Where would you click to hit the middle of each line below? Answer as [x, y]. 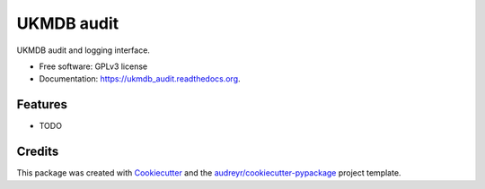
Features [42, 104]
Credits [38, 152]
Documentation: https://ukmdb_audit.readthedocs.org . [140, 79]
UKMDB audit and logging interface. [83, 50]
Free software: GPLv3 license [93, 66]
